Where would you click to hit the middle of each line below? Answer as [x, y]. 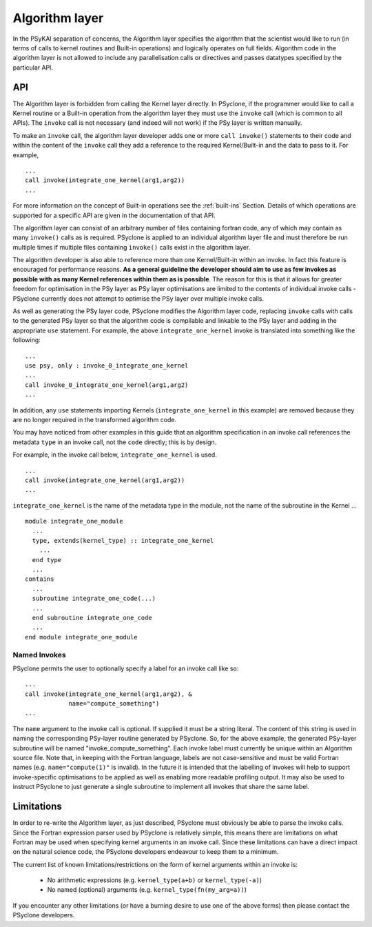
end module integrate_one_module [81, 637]
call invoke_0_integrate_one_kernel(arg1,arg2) [107, 385]
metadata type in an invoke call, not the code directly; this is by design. [115, 442]
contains [40, 579]
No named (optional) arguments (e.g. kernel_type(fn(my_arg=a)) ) [147, 890]
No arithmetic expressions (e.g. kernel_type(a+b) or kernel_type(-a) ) [154, 880]
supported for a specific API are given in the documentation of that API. [114, 215]
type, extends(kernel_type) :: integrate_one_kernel [123, 540]
